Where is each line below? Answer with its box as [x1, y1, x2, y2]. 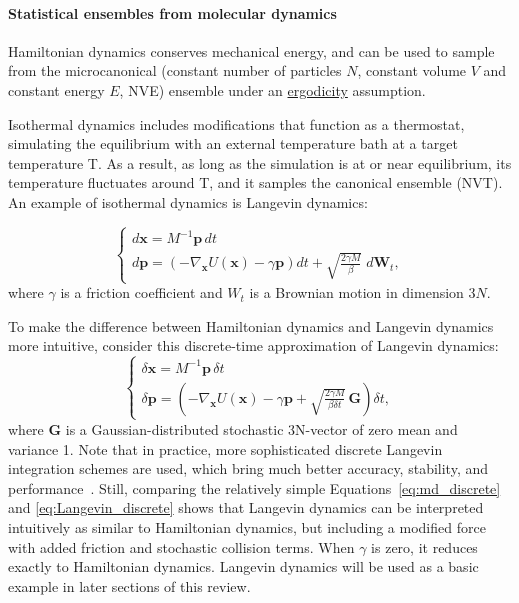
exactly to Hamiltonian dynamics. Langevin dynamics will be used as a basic [8, 556, 479, 577]
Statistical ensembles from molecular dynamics [8, 2, 337, 23]
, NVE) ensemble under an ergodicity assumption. [119, 79, 426, 100]
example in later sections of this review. [8, 575, 251, 596]
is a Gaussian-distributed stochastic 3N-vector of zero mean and [65, 419, 458, 439]
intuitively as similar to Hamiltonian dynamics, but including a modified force [8, 516, 486, 537]
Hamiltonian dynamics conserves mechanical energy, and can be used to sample [8, 40, 495, 61]
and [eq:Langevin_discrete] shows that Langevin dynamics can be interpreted [8, 497, 484, 518]
